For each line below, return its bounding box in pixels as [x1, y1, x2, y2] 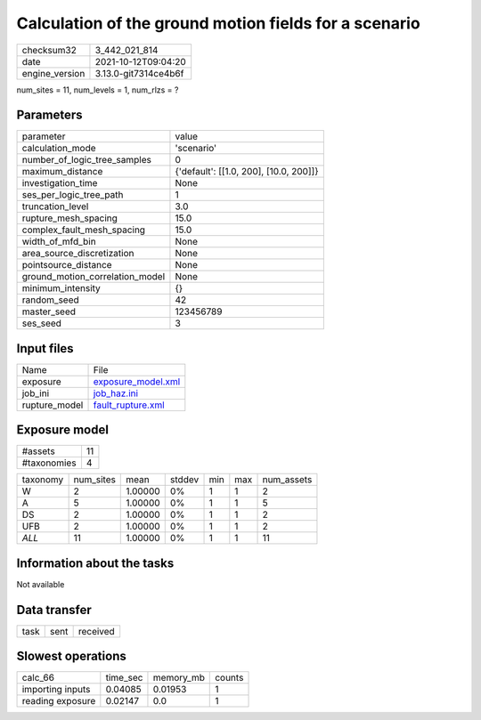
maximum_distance [21, 166, 103, 178]
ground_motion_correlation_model [21, 271, 166, 283]
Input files [16, 341, 75, 356]
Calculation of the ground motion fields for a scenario [16, 13, 420, 33]
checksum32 [21, 44, 77, 56]
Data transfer [16, 602, 93, 618]
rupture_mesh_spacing [21, 212, 118, 224]
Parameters [16, 108, 83, 123]
